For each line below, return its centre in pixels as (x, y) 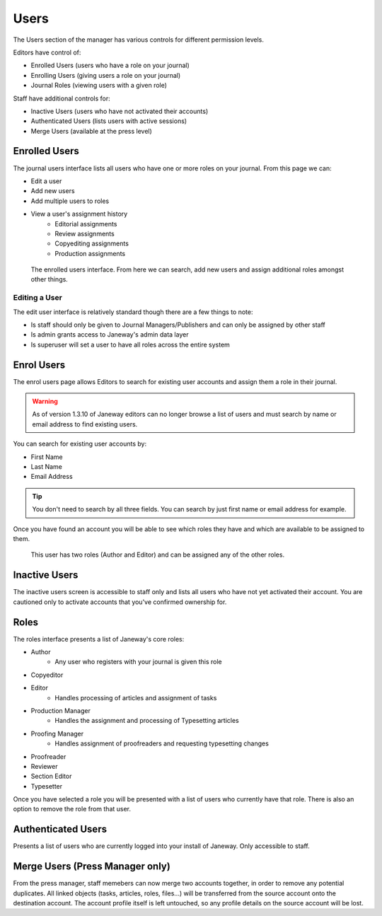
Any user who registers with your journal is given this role (138, 662)
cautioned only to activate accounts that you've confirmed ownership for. (120, 602)
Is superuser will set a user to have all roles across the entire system (130, 344)
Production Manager (61, 710)
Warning (45, 401)
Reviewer (44, 766)
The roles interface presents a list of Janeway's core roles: (99, 639)
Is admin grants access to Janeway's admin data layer (110, 335)
